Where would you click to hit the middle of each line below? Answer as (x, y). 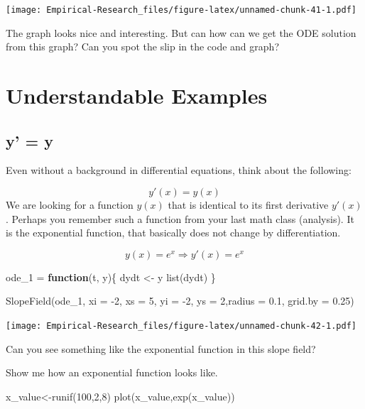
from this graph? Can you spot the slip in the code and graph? (142, 47)
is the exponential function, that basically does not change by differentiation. (173, 233)
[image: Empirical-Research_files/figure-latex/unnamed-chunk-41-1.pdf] (181, 10)
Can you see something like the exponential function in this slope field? (161, 348)
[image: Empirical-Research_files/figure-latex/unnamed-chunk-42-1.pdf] (181, 326)
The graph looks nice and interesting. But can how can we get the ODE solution (181, 32)
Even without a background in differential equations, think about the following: (179, 170)
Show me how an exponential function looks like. (112, 372)
